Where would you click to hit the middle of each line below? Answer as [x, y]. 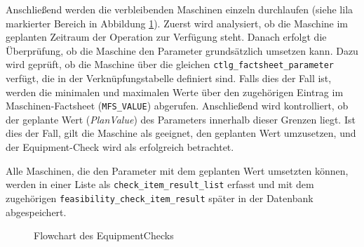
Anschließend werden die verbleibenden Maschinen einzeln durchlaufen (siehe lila [180, 9]
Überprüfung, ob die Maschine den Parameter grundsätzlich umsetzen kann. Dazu [182, 50]
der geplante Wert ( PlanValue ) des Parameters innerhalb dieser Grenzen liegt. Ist [181, 119]
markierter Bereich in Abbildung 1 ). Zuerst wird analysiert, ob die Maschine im [177, 23]
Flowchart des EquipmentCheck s [104, 235]
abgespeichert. [36, 212]
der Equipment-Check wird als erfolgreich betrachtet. [120, 147]
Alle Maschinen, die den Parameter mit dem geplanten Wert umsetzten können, [177, 170]
